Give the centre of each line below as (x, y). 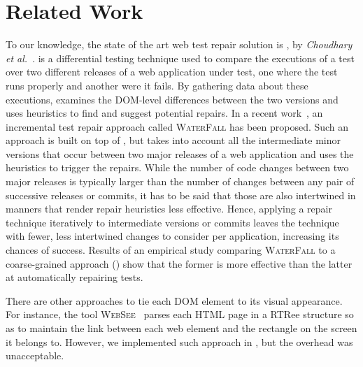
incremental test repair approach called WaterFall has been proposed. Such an (177, 126)
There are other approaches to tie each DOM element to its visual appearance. (174, 300)
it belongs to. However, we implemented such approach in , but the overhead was (179, 341)
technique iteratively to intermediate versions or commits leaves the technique (172, 222)
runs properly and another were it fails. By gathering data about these (157, 85)
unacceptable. (35, 355)
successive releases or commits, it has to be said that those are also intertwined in (181, 195)
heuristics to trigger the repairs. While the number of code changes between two (177, 167)
